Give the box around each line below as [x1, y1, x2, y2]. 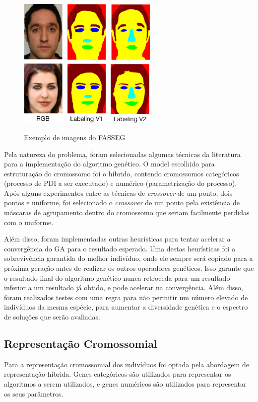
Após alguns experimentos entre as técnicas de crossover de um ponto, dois [4, 187, 233, 198]
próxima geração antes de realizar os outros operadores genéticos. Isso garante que [4, 263, 254, 273]
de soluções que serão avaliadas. [4, 312, 100, 322]
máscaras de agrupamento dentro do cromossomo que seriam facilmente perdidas [4, 207, 250, 218]
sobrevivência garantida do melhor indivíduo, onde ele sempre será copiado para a [4, 253, 253, 263]
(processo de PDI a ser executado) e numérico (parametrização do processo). [4, 178, 237, 188]
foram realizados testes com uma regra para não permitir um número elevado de [4, 292, 248, 302]
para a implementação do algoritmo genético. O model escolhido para [4, 159, 215, 169]
